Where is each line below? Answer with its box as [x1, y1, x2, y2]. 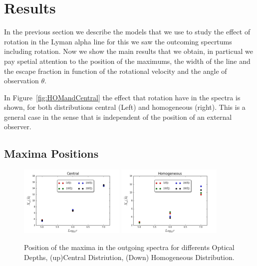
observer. [4, 121, 31, 132]
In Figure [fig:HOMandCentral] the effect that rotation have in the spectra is [4, 92, 241, 102]
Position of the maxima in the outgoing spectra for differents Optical [24, 242, 235, 253]
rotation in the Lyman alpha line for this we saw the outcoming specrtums [4, 36, 232, 46]
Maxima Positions [4, 146, 99, 161]
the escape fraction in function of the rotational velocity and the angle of [4, 65, 227, 76]
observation [4, 75, 39, 86]
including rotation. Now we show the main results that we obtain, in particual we [4, 46, 253, 56]
